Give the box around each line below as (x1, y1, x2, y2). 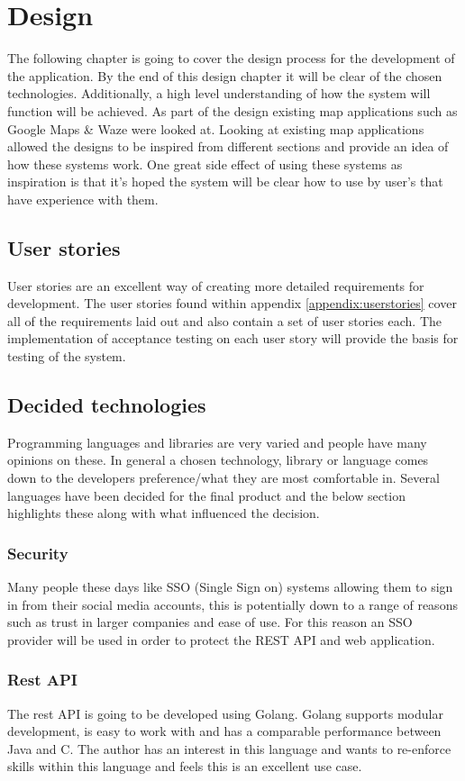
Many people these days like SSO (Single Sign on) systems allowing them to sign (7, 577, 453, 596)
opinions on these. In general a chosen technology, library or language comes (7, 450, 429, 469)
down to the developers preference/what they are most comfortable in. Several (7, 468, 440, 487)
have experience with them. (7, 189, 159, 208)
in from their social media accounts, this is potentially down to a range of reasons (7, 595, 458, 613)
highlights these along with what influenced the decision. (7, 504, 320, 522)
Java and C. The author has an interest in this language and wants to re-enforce (7, 739, 451, 758)
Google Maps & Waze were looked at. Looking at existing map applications (7, 119, 424, 138)
